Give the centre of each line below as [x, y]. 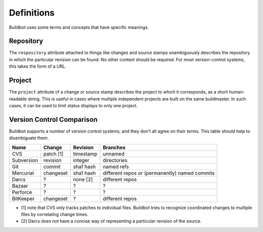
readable [18, 99]
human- [237, 92]
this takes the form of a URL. [38, 66]
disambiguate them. [29, 138]
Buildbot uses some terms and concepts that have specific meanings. [79, 27]
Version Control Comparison [53, 119]
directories [115, 160]
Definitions [32, 13]
